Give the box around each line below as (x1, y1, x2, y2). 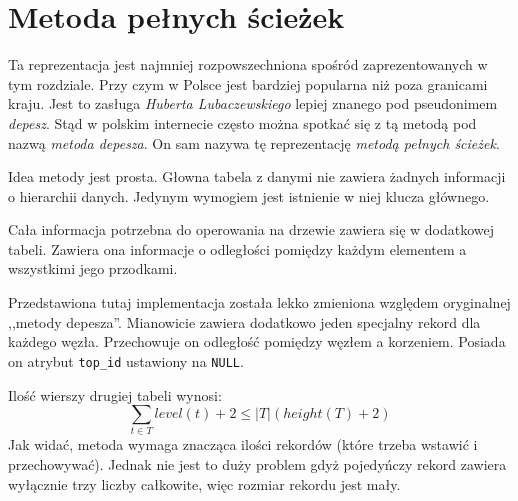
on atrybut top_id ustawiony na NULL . (8, 350, 244, 371)
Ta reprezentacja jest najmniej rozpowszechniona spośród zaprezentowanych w (8, 54, 488, 75)
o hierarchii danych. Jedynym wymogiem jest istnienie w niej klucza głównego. (8, 185, 490, 206)
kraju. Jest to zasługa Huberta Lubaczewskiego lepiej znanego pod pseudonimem (8, 93, 498, 114)
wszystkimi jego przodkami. (8, 258, 178, 279)
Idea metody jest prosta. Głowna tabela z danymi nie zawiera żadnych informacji (8, 166, 506, 187)
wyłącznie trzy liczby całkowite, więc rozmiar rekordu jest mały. (8, 473, 401, 494)
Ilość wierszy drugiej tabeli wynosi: (8, 384, 222, 405)
